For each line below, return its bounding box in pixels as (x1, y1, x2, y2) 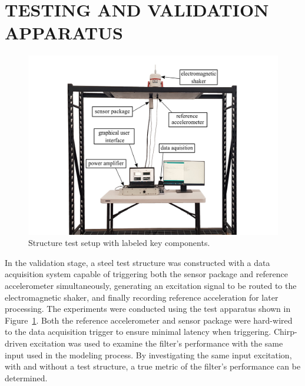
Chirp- (273, 325, 297, 338)
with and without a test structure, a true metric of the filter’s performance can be (5, 360, 301, 372)
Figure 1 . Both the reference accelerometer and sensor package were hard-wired (5, 314, 293, 326)
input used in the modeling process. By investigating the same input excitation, (5, 348, 292, 361)
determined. (5, 371, 48, 384)
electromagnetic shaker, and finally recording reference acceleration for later (5, 291, 279, 303)
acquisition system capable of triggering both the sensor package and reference (5, 268, 288, 280)
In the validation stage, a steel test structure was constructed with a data (5, 256, 270, 268)
